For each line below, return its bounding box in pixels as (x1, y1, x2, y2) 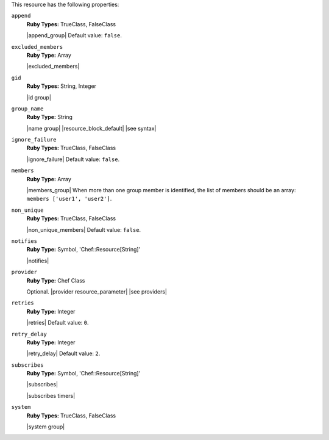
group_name (11, 105, 44, 112)
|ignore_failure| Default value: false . (26, 156, 120, 163)
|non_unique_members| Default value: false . (26, 226, 141, 233)
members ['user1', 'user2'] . (26, 195, 112, 203)
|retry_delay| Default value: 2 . (26, 350, 101, 357)
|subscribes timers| (26, 392, 76, 399)
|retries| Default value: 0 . (26, 319, 89, 326)
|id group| (26, 93, 52, 101)
